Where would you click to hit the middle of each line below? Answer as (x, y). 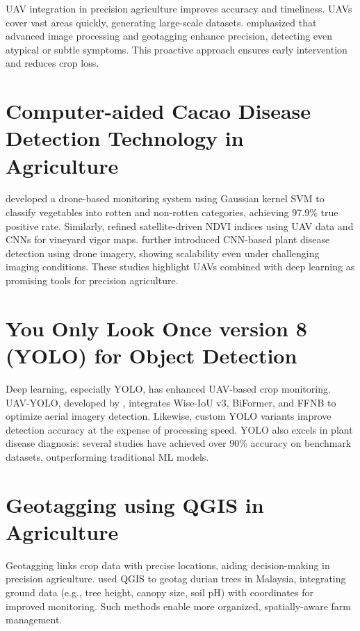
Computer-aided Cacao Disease (158, 111)
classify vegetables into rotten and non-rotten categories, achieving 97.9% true (172, 212)
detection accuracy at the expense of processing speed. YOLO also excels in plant (179, 429)
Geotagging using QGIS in (135, 504)
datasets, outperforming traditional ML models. (107, 456)
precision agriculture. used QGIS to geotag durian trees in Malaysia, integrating (176, 579)
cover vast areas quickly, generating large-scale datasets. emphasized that (161, 22)
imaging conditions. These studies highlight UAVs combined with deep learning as (180, 267)
